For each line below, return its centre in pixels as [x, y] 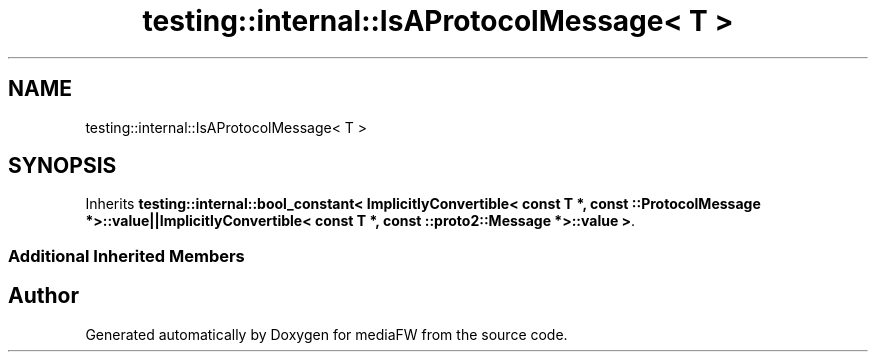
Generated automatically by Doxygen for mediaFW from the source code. [326, 334]
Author [43, 296]
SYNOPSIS [62, 166]
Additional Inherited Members [126, 255]
